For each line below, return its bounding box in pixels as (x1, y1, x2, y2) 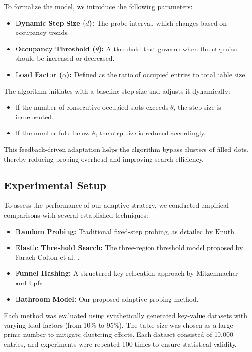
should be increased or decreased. (15, 53, 115, 63)
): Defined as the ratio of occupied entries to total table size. (66, 69, 247, 79)
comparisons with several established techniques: (4, 209, 148, 219)
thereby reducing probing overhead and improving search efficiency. (4, 153, 204, 164)
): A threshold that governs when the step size (99, 43, 237, 53)
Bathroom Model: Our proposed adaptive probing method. (15, 294, 199, 304)
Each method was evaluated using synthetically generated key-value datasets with (4, 310, 248, 320)
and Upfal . (15, 277, 50, 287)
